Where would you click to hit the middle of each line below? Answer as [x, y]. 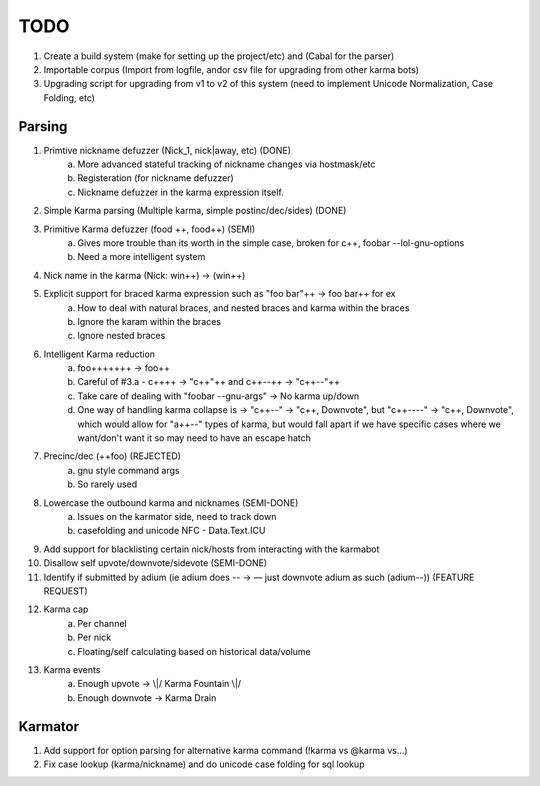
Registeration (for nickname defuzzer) [155, 178]
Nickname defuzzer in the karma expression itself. [180, 192]
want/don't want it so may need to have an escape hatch [194, 438]
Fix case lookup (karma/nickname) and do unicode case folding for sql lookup [204, 764]
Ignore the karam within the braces [149, 321]
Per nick [94, 637]
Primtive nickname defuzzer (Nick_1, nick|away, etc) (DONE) [167, 150]
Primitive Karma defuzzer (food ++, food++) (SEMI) [149, 229]
